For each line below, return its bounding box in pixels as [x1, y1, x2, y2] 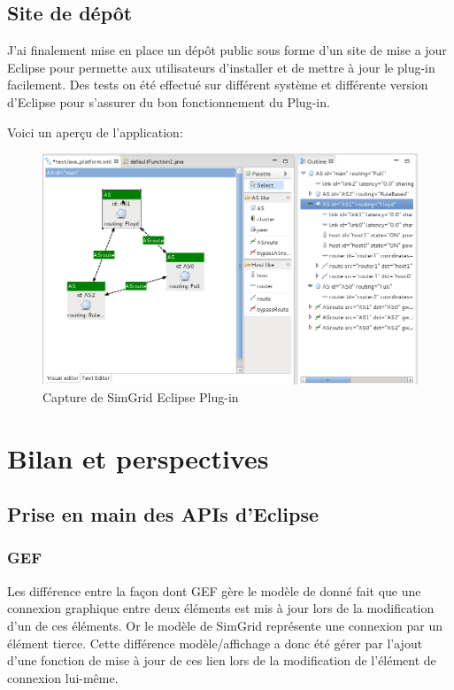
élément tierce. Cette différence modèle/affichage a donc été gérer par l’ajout [7, 633, 423, 652]
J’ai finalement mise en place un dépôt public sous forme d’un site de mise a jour [7, 41, 447, 59]
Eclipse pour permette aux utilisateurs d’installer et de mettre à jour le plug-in [7, 58, 435, 76]
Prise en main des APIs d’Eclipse [7, 500, 319, 528]
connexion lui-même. [7, 668, 119, 686]
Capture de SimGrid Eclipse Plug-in [42, 387, 239, 406]
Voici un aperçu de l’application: [7, 122, 183, 141]
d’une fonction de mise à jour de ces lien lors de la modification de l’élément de [7, 651, 436, 670]
